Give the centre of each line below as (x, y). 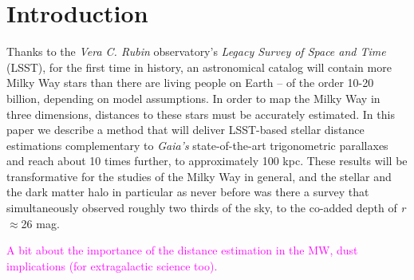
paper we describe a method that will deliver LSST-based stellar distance (185, 130)
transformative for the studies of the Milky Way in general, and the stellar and (199, 176)
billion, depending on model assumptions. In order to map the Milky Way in (193, 98)
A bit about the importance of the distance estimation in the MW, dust (182, 250)
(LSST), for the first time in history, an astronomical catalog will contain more (199, 67)
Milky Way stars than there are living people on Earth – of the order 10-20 (190, 83)
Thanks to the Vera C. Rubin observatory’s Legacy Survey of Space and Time (196, 51)
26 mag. (40, 223)
